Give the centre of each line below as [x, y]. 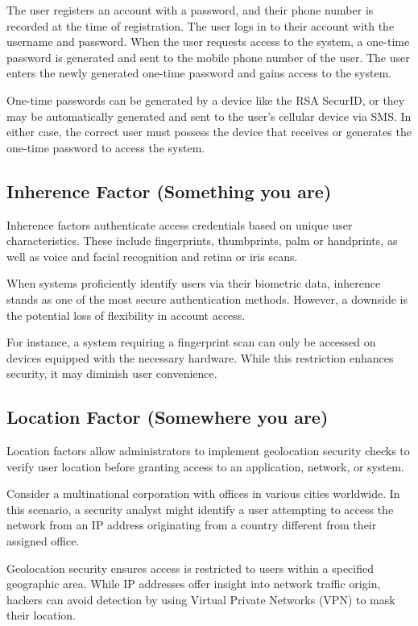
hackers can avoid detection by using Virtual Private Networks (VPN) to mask [201, 599]
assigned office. [43, 541]
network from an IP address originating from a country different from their [192, 525]
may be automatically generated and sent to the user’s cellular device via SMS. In [209, 116]
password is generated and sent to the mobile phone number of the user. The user [208, 57]
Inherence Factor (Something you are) [169, 191]
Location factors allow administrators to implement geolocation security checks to [208, 451]
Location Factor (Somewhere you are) [168, 417]
